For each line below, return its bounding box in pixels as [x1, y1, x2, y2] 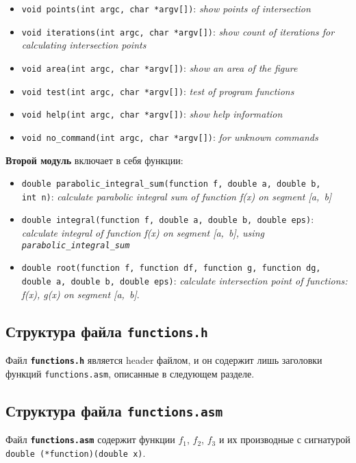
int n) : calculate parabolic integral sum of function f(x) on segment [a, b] [21, 189, 332, 203]
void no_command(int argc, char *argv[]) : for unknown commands [21, 129, 318, 144]
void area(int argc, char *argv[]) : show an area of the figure [21, 60, 298, 75]
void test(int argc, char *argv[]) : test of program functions [21, 83, 294, 98]
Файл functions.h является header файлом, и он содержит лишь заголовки [5, 353, 322, 367]
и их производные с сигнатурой [218, 432, 351, 447]
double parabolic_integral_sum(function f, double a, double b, [21, 179, 321, 189]
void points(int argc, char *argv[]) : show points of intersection [21, 1, 311, 15]
